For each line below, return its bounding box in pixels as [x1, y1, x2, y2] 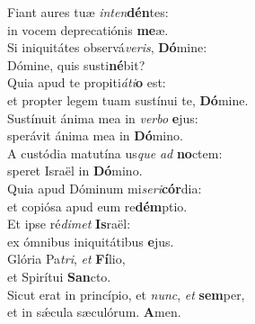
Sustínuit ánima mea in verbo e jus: [7, 108, 198, 127]
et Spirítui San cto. [7, 266, 111, 285]
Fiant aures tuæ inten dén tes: [7, 3, 169, 21]
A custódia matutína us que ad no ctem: [7, 143, 223, 162]
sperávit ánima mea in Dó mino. [7, 126, 183, 145]
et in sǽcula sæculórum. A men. [7, 302, 181, 321]
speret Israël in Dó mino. [7, 161, 143, 180]
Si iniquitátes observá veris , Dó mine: [7, 38, 207, 57]
